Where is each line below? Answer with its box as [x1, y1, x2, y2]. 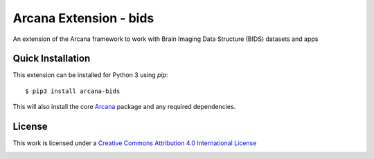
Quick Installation [12, 53, 91, 65]
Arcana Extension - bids [12, 10, 154, 26]
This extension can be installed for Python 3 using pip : [12, 71, 168, 79]
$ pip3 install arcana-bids [25, 87, 121, 95]
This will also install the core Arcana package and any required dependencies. [12, 103, 236, 111]
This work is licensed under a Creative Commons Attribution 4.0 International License [12, 139, 257, 147]
